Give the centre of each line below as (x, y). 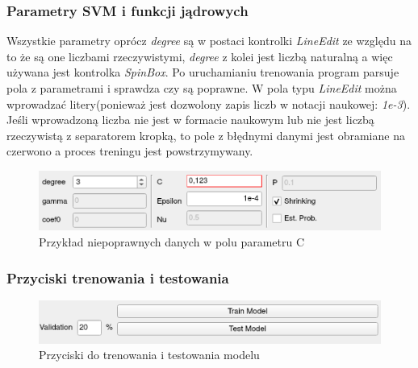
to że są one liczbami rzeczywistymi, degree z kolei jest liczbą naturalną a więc (200, 56)
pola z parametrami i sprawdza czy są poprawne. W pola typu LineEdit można (202, 88)
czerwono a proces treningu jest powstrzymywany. (130, 151)
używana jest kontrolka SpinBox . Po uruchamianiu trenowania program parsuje (203, 72)
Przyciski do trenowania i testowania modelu (149, 355)
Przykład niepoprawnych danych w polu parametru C (172, 242)
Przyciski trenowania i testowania (118, 277)
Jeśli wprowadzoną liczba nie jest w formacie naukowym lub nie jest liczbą (190, 120)
